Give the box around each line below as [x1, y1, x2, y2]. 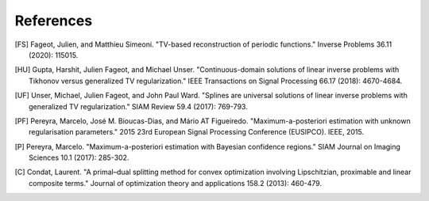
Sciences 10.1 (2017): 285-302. [29, 153, 129, 162]
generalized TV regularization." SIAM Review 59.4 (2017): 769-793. [29, 101, 248, 111]
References [14, 12, 93, 29]
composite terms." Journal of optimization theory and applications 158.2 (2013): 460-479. [29, 178, 322, 188]
